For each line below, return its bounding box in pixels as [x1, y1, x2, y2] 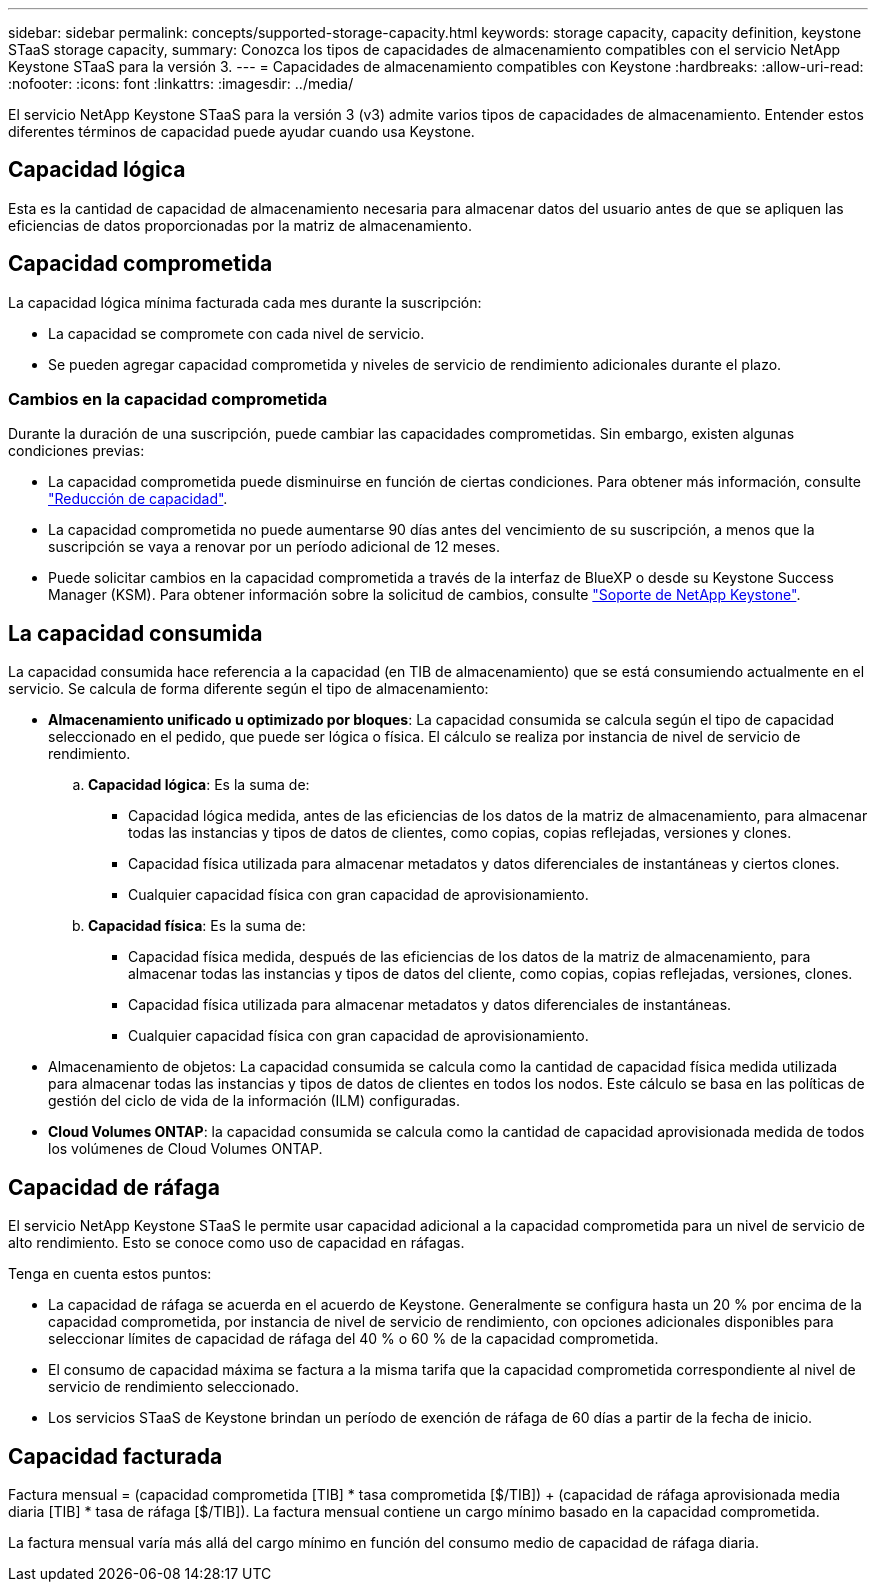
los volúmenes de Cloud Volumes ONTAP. [48, 1140, 323, 1158]
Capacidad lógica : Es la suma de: [88, 776, 310, 794]
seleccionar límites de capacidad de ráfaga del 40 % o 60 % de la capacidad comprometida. [48, 1330, 659, 1348]
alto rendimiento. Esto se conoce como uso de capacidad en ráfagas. [8, 1234, 465, 1252]
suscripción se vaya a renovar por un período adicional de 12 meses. [48, 538, 501, 556]
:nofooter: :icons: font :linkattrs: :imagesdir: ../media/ [8, 75, 354, 92]
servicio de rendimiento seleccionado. [48, 1378, 300, 1396]
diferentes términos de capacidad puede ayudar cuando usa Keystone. [8, 123, 475, 140]
